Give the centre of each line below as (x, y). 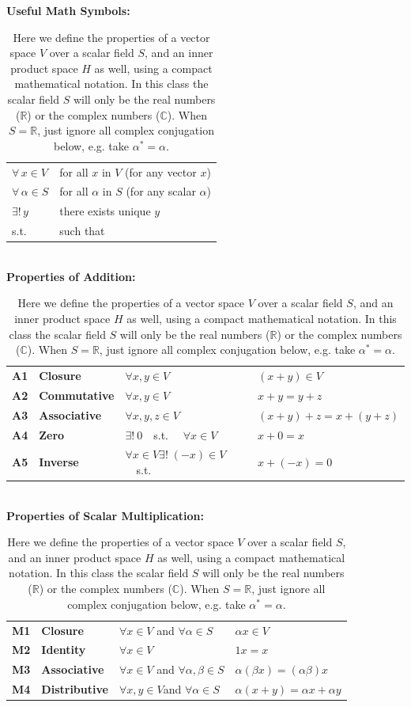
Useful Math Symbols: (68, 10)
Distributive (75, 689)
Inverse (59, 462)
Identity (64, 650)
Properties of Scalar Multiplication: (105, 515)
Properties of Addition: (71, 276)
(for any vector (161, 171)
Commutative (77, 395)
